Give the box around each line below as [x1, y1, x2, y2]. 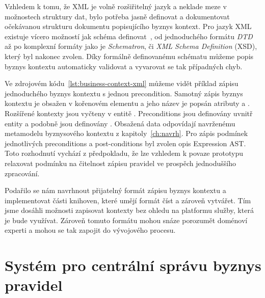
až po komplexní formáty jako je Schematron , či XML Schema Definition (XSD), [5, 41, 257, 51]
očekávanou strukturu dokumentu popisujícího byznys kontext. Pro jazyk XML [5, 21, 252, 32]
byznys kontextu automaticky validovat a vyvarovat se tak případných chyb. [5, 61, 243, 71]
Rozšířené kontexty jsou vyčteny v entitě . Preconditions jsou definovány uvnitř [5, 107, 253, 118]
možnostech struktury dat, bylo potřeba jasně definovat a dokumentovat [5, 11, 230, 21]
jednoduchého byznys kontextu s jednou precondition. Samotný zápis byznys [5, 88, 243, 98]
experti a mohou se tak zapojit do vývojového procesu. [5, 225, 176, 235]
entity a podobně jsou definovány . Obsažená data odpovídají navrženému [5, 118, 235, 128]
